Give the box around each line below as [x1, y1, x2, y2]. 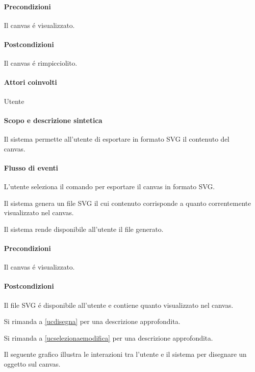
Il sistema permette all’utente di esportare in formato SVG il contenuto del [4, 133, 229, 144]
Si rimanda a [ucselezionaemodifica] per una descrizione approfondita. [4, 332, 213, 343]
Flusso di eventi [4, 162, 58, 173]
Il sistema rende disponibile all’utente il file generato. [4, 223, 164, 234]
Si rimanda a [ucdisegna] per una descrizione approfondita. [4, 316, 180, 326]
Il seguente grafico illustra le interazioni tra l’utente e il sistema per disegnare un [4, 349, 247, 359]
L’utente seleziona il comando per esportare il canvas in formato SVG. [4, 181, 215, 191]
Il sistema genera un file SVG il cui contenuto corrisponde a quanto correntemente [4, 198, 251, 208]
